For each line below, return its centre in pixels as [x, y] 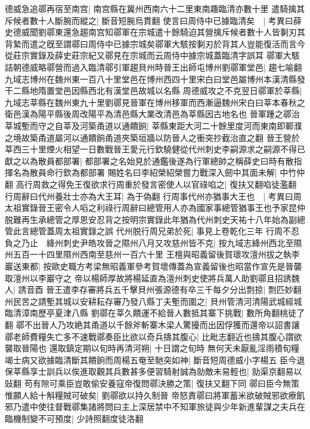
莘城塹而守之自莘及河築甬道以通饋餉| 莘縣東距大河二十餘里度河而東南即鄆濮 [154, 125]
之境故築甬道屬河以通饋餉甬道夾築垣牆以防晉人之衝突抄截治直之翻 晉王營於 [152, 137]
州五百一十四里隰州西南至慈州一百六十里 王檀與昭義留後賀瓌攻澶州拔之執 [148, 254]
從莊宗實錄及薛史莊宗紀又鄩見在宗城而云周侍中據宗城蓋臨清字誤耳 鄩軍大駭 [152, 55]
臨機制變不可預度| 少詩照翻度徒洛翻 [74, 418]
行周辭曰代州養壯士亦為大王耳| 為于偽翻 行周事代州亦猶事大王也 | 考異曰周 [153, 196]
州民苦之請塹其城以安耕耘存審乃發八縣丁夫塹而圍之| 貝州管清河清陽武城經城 [154, 301]
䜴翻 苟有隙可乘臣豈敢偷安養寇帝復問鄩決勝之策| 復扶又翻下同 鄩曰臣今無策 [152, 383]
